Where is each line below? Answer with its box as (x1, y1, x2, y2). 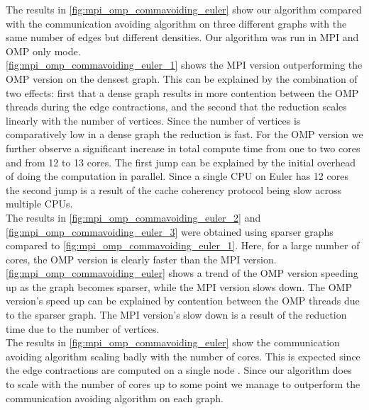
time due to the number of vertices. (6, 321, 160, 336)
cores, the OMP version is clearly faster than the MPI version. (6, 251, 277, 266)
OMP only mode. (6, 43, 81, 58)
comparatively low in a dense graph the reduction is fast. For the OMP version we (6, 127, 363, 142)
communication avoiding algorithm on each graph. (6, 390, 224, 405)
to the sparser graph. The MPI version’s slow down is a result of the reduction (6, 307, 347, 322)
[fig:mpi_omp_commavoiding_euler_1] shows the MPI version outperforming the (6, 57, 363, 72)
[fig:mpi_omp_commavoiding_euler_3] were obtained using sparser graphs (6, 224, 334, 239)
